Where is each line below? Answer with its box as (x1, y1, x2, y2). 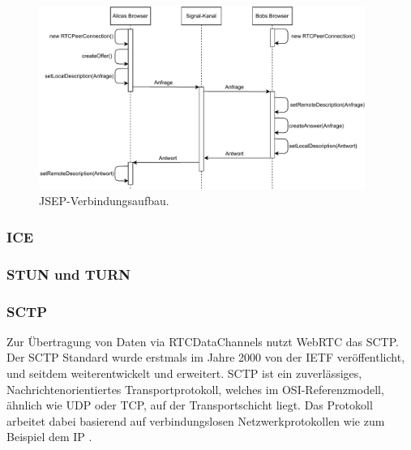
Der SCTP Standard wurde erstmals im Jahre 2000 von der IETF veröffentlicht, (6, 349, 405, 366)
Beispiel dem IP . (6, 428, 92, 445)
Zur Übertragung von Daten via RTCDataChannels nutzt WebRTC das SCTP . (6, 332, 399, 349)
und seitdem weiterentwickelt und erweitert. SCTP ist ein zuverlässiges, (6, 365, 362, 382)
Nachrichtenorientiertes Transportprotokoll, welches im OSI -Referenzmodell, (6, 380, 384, 397)
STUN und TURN (6, 264, 131, 284)
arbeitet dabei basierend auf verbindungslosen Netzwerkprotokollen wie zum (6, 412, 385, 429)
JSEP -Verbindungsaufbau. (39, 192, 169, 209)
